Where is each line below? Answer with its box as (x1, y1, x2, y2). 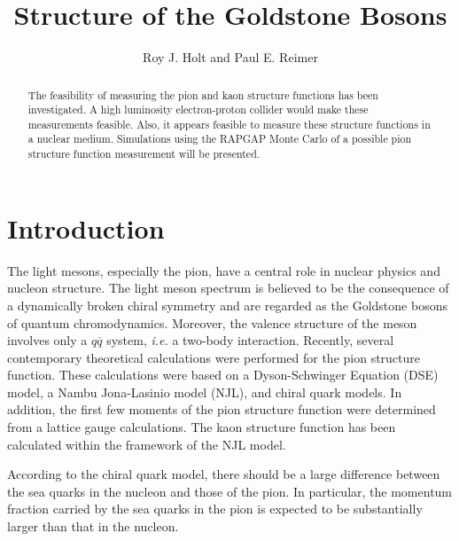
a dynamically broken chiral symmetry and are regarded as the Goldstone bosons (7, 295, 447, 314)
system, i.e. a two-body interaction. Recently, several (106, 331, 394, 349)
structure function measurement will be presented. (27, 146, 261, 161)
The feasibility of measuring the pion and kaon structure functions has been (27, 87, 378, 102)
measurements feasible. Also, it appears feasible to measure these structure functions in (27, 116, 431, 131)
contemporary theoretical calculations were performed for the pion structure (7, 348, 421, 366)
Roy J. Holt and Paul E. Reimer (143, 48, 318, 67)
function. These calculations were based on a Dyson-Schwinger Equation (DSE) (7, 365, 439, 384)
